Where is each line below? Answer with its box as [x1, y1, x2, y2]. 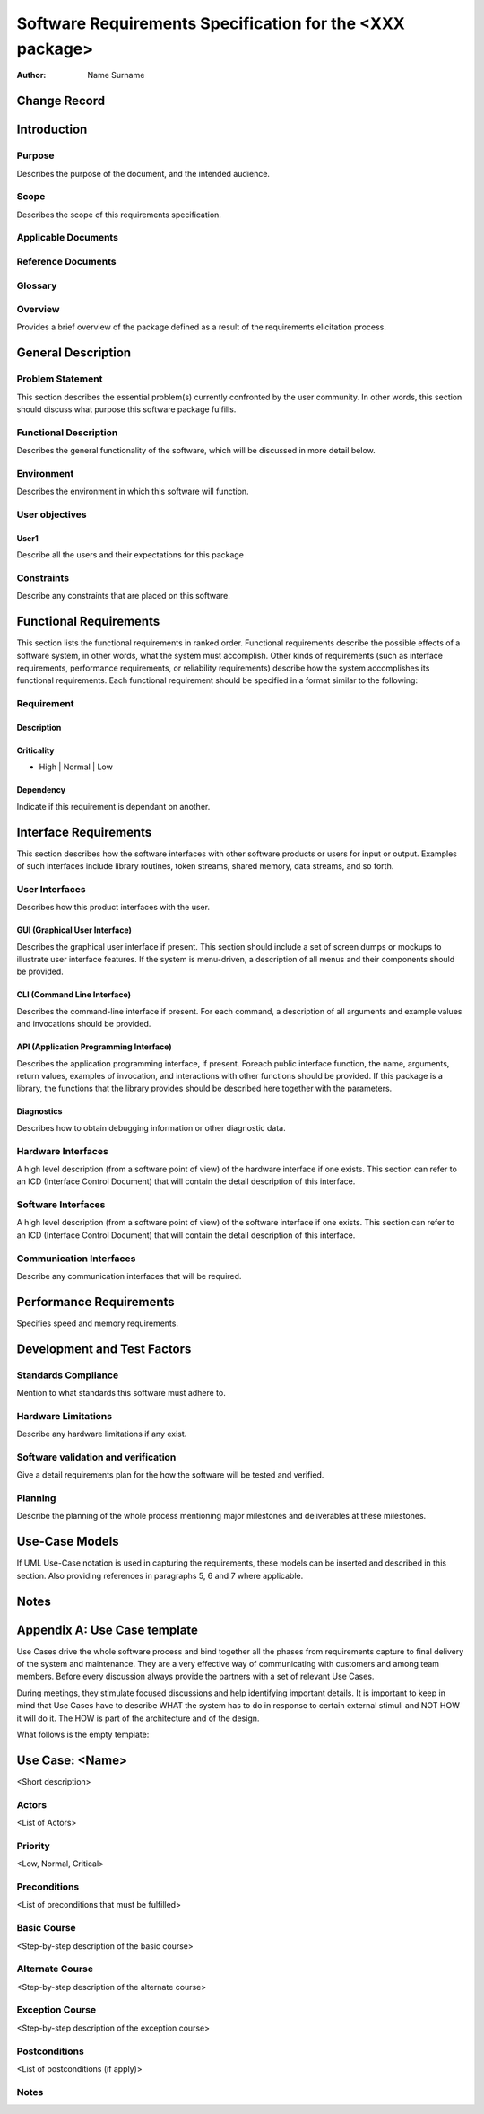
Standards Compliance [16, 1369, 119, 1382]
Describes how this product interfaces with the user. [16, 902, 211, 913]
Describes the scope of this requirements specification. [16, 209, 221, 220]
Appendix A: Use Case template [16, 1622, 199, 1637]
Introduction [16, 122, 88, 137]
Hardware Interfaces [16, 1145, 109, 1157]
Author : [16, 70, 47, 81]
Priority [16, 1839, 51, 1852]
